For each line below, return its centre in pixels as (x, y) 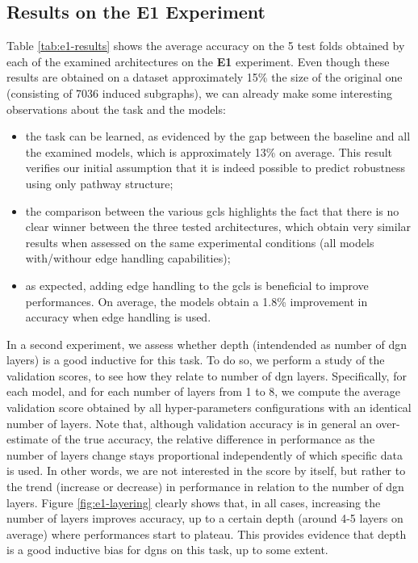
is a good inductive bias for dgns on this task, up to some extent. (167, 550)
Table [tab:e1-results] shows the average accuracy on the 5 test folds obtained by (206, 46)
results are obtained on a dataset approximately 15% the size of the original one (205, 77)
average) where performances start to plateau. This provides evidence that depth (207, 534)
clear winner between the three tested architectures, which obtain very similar (218, 227)
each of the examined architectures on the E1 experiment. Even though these (198, 61)
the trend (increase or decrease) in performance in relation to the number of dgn (205, 487)
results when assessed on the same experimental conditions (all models (200, 242)
